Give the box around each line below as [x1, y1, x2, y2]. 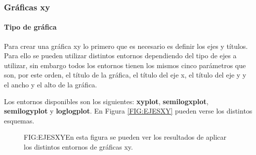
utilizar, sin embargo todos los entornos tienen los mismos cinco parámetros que [4, 60, 246, 70]
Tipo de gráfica [4, 22, 57, 32]
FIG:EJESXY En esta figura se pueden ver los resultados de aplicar [24, 132, 226, 142]
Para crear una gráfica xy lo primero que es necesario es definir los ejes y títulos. [4, 40, 248, 51]
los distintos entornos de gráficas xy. [24, 141, 133, 152]
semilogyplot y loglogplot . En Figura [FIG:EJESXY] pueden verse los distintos [4, 106, 253, 116]
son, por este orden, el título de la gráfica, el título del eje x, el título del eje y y [4, 70, 247, 80]
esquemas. [4, 115, 35, 125]
